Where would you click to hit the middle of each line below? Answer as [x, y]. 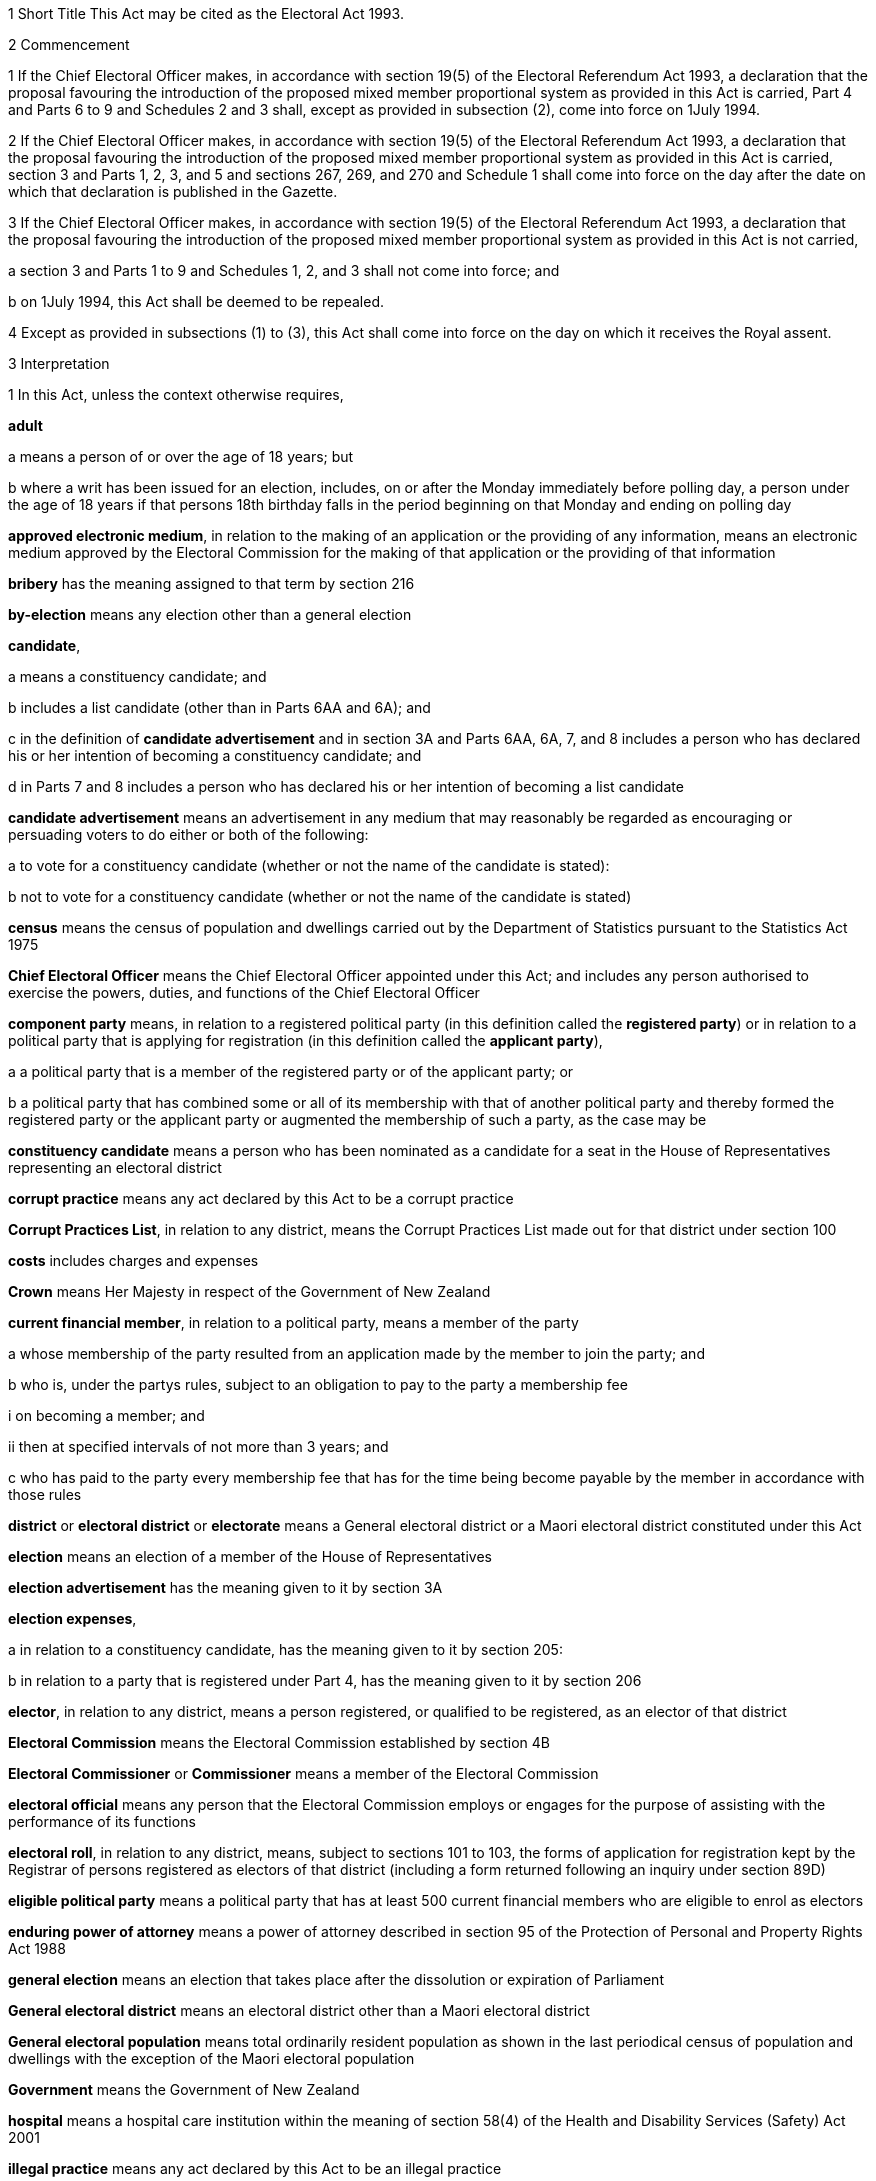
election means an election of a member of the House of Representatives [250, 1556]
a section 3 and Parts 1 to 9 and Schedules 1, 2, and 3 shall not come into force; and [284, 270]
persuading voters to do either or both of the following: [188, 834]
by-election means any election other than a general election [210, 614]
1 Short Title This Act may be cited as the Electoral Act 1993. [206, 13]
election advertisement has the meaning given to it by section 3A [225, 1587]
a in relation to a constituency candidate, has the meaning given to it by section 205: [285, 1649]
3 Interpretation [59, 363]
